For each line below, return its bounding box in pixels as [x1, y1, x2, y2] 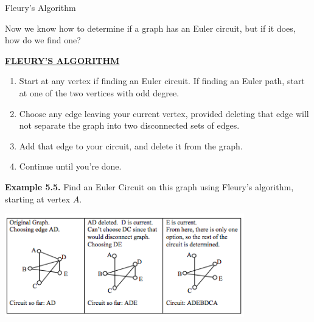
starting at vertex [5, 192, 71, 205]
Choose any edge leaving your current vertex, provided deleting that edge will [19, 107, 309, 120]
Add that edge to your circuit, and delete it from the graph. [19, 139, 243, 152]
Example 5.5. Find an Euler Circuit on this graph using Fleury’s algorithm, [5, 180, 294, 193]
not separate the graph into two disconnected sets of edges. [19, 119, 240, 132]
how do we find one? [5, 34, 81, 46]
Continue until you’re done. [19, 160, 122, 173]
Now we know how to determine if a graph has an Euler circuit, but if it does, [5, 21, 296, 34]
